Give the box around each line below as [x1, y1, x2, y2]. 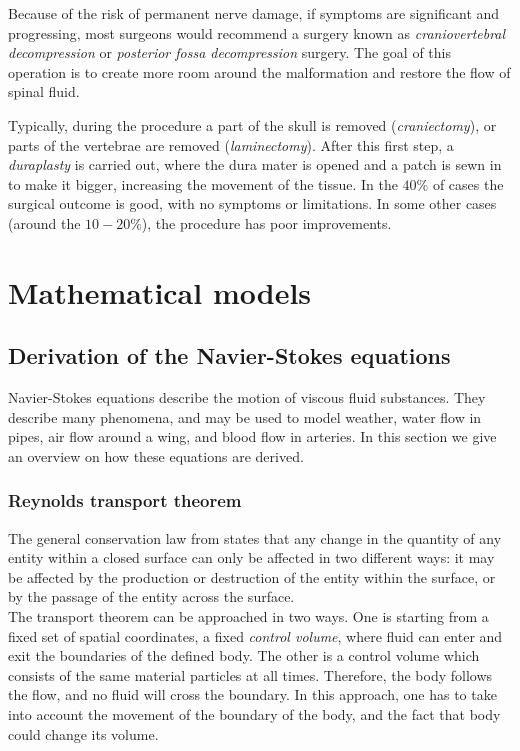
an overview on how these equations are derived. [8, 445, 304, 466]
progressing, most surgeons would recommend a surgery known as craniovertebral [8, 22, 506, 43]
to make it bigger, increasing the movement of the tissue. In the [8, 173, 398, 194]
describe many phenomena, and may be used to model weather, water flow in [8, 406, 482, 427]
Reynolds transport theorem [8, 488, 242, 513]
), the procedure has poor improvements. [141, 212, 392, 233]
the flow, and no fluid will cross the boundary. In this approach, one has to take [8, 684, 497, 705]
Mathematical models [8, 271, 312, 312]
